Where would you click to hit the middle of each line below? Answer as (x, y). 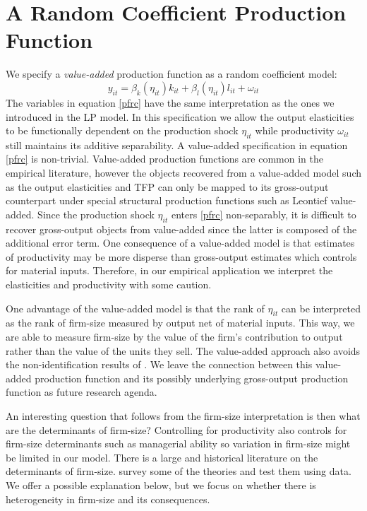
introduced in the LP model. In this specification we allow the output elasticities (180, 116)
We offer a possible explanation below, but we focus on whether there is (161, 484)
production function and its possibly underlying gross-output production (192, 378)
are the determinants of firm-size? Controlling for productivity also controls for (176, 429)
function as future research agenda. (82, 392)
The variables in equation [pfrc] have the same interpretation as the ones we (170, 102)
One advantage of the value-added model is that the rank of (135, 308)
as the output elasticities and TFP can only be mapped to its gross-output (167, 186)
